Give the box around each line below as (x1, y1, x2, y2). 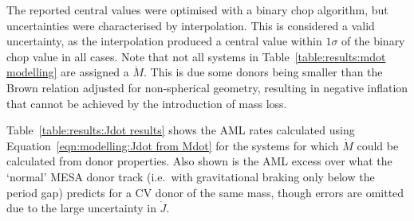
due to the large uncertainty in (6, 200, 156, 216)
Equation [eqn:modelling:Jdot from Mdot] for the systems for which (6, 137, 339, 153)
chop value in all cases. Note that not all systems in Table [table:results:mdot (6, 48, 386, 64)
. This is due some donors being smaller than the (144, 64, 383, 80)
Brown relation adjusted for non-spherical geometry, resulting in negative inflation (6, 79, 408, 95)
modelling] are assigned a (6, 64, 129, 80)
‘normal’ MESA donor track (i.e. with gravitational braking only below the (6, 168, 375, 184)
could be (357, 137, 399, 153)
